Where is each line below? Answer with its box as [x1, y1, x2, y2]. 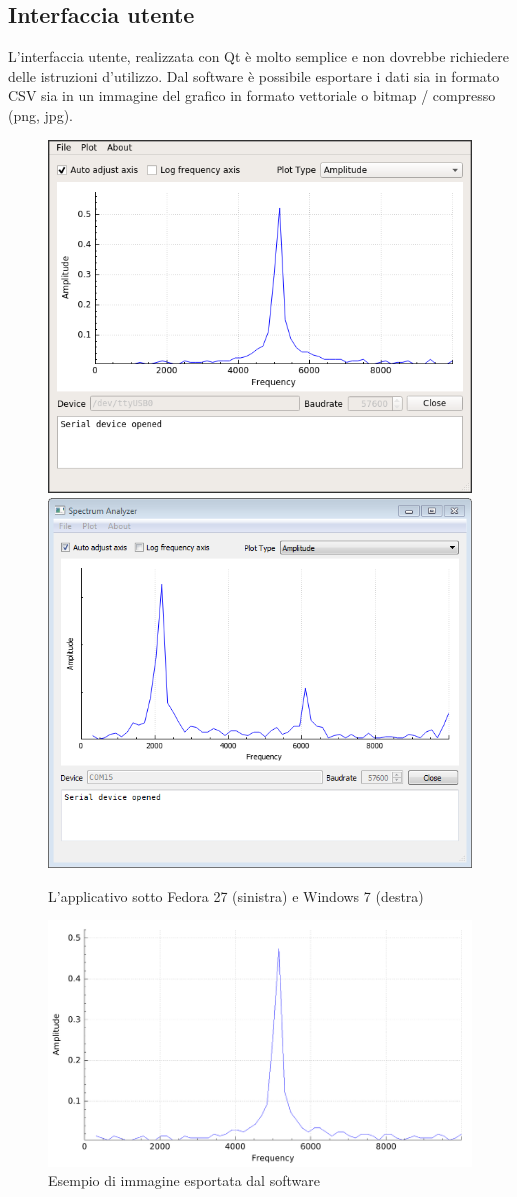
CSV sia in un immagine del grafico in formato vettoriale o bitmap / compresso [8, 85, 496, 106]
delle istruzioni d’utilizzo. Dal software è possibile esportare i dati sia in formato [8, 65, 500, 86]
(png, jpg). [8, 104, 73, 125]
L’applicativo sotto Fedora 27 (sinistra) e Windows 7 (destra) [48, 885, 424, 906]
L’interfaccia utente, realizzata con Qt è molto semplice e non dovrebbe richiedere [8, 46, 509, 67]
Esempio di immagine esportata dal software [48, 1170, 320, 1191]
